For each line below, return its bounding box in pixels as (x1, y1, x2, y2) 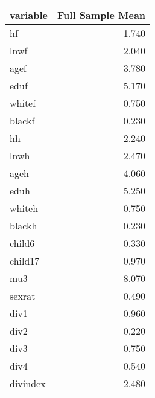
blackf (10, 114, 35, 127)
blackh (10, 219, 37, 233)
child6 (10, 236, 35, 250)
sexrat (10, 289, 36, 303)
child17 (10, 254, 40, 268)
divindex (10, 376, 46, 390)
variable (10, 8, 48, 22)
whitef (10, 96, 36, 110)
